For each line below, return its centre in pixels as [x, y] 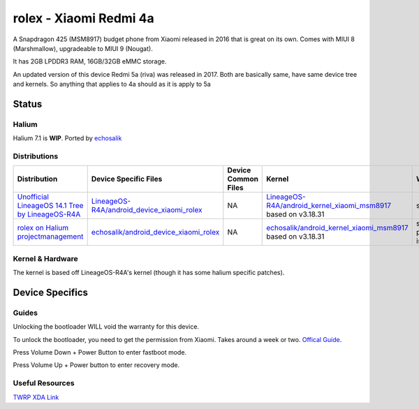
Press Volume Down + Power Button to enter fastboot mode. [100, 352]
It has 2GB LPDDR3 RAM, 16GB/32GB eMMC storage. [90, 61]
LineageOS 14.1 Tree [50, 206]
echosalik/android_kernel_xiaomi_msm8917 [337, 228]
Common [243, 179]
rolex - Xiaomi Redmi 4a [83, 18]
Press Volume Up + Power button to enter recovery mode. [96, 365]
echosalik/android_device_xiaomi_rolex [155, 232]
